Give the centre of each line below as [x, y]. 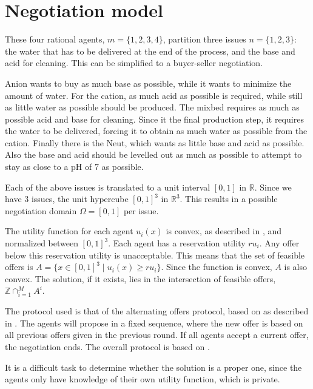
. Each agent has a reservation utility [177, 243]
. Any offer [279, 243]
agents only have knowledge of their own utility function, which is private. [143, 379]
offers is [19, 267]
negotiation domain [41, 210]
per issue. [141, 210]
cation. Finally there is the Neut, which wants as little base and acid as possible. [155, 142]
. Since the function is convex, [217, 267]
